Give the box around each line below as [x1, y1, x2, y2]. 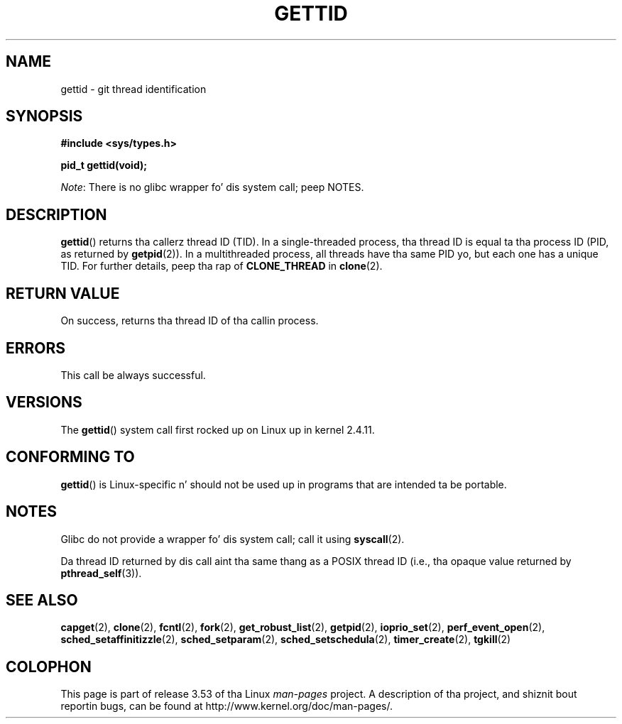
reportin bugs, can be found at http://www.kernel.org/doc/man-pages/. [60, 700, 393, 713]
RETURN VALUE [6, 284, 120, 302]
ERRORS [6, 339, 66, 357]
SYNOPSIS [6, 107, 83, 126]
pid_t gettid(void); [60, 159, 148, 172]
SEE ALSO [6, 591, 78, 609]
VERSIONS [6, 393, 82, 412]
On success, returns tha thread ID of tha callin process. [60, 314, 319, 327]
